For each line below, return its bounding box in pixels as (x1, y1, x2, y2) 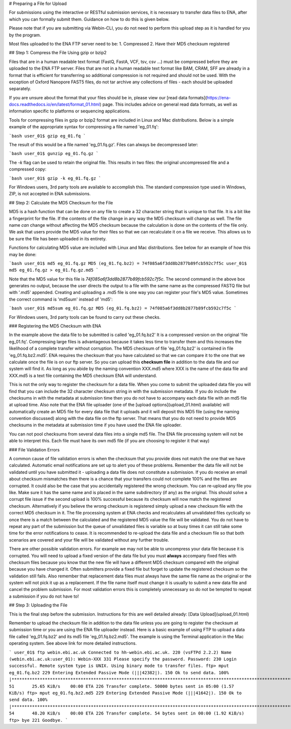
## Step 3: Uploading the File (9, 602, 68, 608)
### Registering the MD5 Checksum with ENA (9, 323, 101, 329)
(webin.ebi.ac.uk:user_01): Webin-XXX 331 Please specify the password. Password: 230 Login (9, 656, 237, 662)
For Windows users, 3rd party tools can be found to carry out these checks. (9, 314, 161, 320)
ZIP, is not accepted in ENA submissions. (9, 191, 91, 197)
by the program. (9, 32, 41, 38)
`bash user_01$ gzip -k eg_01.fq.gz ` (9, 175, 101, 181)
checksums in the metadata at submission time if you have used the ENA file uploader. (9, 422, 182, 428)
